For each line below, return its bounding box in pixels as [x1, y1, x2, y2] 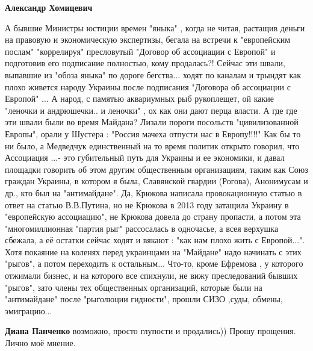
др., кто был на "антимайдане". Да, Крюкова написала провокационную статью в [5, 186, 302, 199]
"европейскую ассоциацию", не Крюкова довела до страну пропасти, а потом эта [5, 210, 301, 223]
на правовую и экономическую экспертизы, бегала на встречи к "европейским [5, 33, 291, 46]
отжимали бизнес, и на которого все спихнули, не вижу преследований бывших [5, 269, 298, 282]
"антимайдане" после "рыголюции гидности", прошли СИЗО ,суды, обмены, [5, 293, 283, 305]
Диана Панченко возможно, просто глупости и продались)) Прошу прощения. [5, 325, 296, 337]
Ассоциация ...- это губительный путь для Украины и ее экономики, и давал [5, 151, 285, 164]
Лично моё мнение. [5, 337, 76, 349]
